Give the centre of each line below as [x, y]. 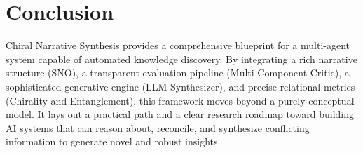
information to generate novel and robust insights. [113, 141]
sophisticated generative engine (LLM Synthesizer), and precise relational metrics [180, 86]
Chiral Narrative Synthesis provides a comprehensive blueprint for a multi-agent [178, 45]
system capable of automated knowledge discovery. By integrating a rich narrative [181, 59]
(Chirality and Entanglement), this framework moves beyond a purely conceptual [180, 100]
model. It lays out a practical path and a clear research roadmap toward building [180, 114]
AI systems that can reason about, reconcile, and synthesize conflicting [158, 127]
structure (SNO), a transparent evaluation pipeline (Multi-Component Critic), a [178, 73]
